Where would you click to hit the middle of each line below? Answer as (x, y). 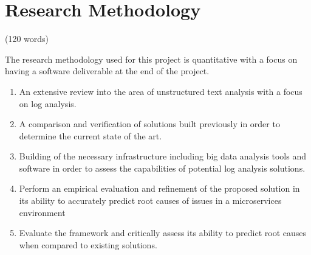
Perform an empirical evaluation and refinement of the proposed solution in (159, 188)
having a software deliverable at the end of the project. (107, 71)
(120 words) (27, 39)
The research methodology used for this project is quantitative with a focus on (151, 59)
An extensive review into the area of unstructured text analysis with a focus (161, 91)
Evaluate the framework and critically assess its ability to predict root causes (163, 233)
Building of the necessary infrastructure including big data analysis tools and (163, 156)
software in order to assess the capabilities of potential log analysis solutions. (162, 168)
